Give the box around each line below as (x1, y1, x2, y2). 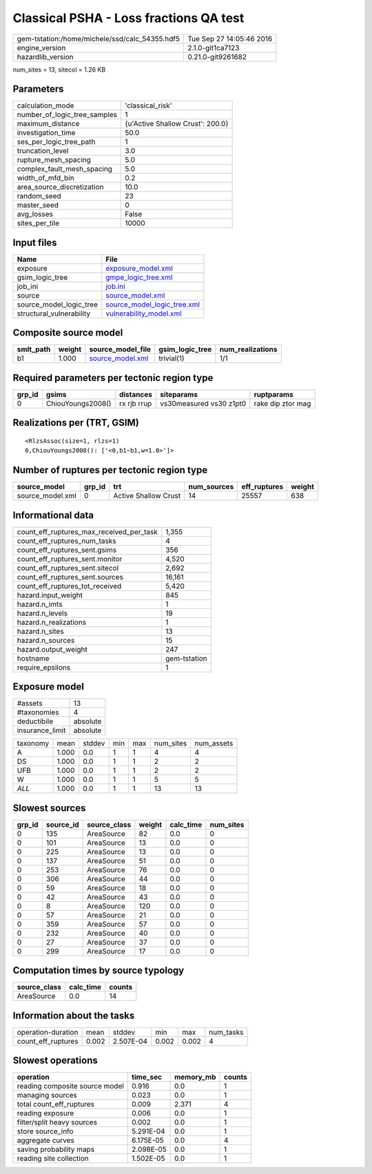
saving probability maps (17, 1144, 95, 1154)
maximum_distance (17, 119, 80, 129)
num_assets (194, 739, 234, 748)
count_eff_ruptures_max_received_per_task (17, 527, 158, 537)
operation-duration (17, 1027, 79, 1037)
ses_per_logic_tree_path (17, 137, 96, 147)
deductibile (17, 717, 54, 726)
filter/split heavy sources (17, 1118, 98, 1127)
